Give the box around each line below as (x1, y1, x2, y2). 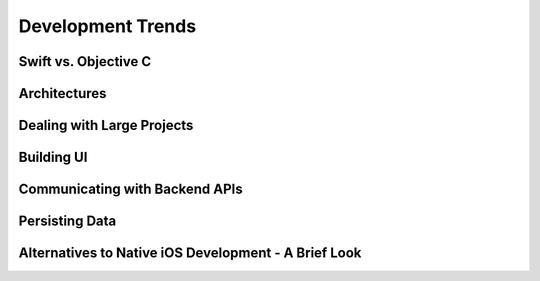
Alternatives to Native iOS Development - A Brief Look (18, 245, 362, 262)
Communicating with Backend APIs (18, 181, 244, 198)
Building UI (18, 149, 88, 166)
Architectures (18, 85, 107, 102)
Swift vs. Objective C (18, 53, 152, 70)
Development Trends (18, 15, 197, 37)
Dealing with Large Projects (18, 117, 194, 134)
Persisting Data (18, 213, 117, 230)
